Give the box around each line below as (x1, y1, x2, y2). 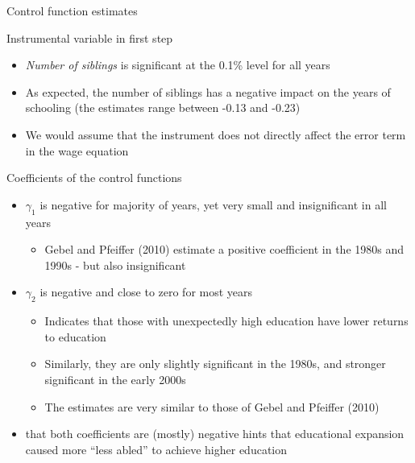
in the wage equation (25, 142, 129, 159)
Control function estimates (6, 2, 138, 19)
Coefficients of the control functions (6, 169, 182, 186)
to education (44, 328, 106, 345)
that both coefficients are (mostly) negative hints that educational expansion (25, 425, 405, 442)
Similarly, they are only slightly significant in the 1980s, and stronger (44, 355, 386, 372)
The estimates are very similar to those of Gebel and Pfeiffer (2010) (44, 398, 380, 415)
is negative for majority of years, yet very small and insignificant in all (39, 196, 387, 213)
